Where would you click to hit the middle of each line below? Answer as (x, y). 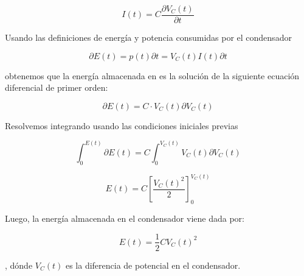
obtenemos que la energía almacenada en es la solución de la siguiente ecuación (152, 75)
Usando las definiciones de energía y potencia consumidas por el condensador (148, 37)
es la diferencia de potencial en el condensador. (153, 265)
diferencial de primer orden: (57, 87)
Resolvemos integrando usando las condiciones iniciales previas (122, 125)
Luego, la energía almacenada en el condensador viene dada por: (125, 218)
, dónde (19, 265)
